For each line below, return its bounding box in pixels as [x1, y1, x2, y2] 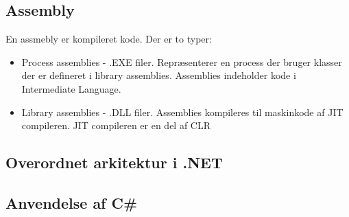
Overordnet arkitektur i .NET [5, 152, 223, 173]
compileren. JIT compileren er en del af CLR [21, 118, 211, 133]
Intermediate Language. [21, 81, 121, 95]
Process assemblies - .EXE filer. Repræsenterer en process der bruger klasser [21, 54, 342, 69]
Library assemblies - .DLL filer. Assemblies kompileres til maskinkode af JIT [21, 104, 344, 119]
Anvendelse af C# [5, 192, 138, 213]
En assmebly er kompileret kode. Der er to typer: [5, 32, 212, 46]
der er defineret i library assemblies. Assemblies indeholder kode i [21, 68, 296, 82]
